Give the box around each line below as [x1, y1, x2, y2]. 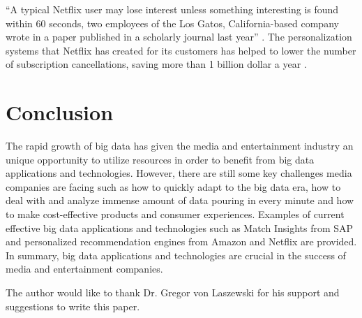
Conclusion [6, 98, 114, 127]
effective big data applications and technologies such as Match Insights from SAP [6, 220, 354, 235]
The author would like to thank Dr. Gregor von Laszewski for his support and [6, 285, 340, 300]
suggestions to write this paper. [6, 298, 140, 313]
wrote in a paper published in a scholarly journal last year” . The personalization [6, 29, 352, 44]
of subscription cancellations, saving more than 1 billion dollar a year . [6, 57, 307, 71]
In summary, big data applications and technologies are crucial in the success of [6, 247, 346, 262]
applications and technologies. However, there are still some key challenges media [6, 166, 352, 180]
